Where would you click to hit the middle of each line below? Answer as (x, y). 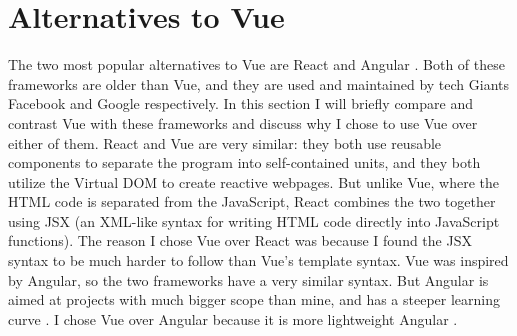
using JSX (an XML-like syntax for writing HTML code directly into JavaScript (254, 220)
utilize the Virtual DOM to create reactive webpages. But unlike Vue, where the (253, 181)
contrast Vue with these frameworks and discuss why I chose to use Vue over (243, 122)
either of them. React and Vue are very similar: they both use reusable (225, 142)
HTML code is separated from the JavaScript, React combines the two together (252, 201)
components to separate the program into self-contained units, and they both (244, 162)
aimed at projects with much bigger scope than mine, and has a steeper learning (254, 299)
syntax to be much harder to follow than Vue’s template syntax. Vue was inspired (258, 260)
